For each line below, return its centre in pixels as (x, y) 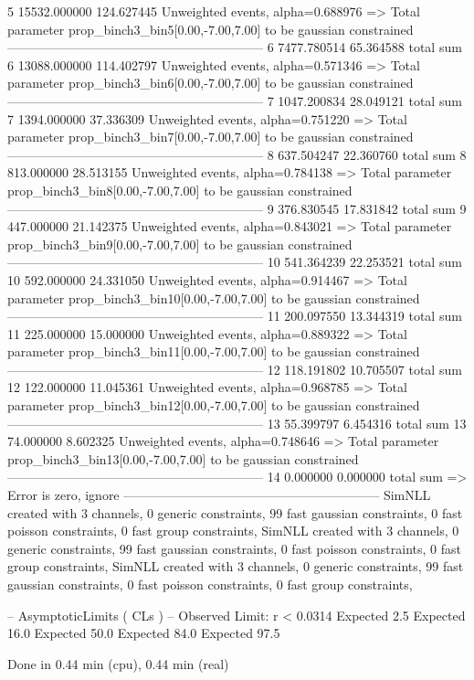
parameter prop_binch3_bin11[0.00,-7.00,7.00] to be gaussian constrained (214, 351)
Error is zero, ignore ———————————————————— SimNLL (219, 495)
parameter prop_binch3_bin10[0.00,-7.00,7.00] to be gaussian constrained (214, 297)
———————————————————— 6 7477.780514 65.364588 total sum (235, 47)
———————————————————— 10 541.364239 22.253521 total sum (235, 262)
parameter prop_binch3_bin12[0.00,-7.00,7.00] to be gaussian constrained (214, 405)
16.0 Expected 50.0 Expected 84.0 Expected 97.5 (144, 633)
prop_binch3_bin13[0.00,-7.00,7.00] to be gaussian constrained (183, 458)
